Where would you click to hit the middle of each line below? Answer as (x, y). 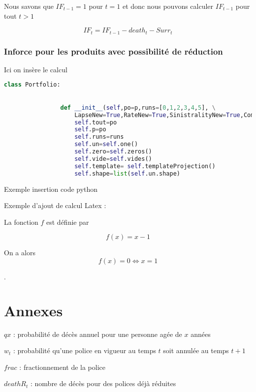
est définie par (68, 222)
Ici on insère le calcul (36, 69)
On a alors (20, 253)
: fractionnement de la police (62, 367)
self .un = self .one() (106, 144)
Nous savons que (29, 6)
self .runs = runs (99, 137)
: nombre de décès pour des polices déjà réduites (103, 383)
